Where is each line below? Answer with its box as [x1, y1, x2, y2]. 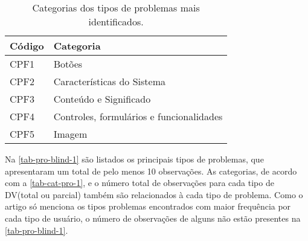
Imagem [53, 127, 88, 141]
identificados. [88, 14, 144, 28]
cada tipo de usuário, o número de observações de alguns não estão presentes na [5, 211, 301, 224]
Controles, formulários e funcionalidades [53, 109, 223, 123]
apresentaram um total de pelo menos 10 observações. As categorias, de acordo [5, 164, 297, 177]
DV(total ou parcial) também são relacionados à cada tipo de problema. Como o [5, 188, 303, 201]
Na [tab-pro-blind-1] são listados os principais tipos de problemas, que [5, 153, 264, 165]
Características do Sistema [53, 74, 165, 88]
